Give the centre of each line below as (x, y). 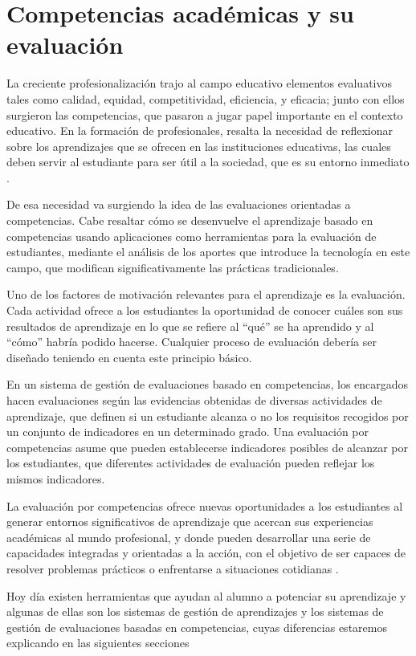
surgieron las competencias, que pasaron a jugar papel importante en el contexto (205, 114)
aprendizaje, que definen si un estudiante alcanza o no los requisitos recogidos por (208, 416)
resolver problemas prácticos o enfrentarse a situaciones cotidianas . (173, 568)
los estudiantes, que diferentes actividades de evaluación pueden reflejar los (191, 463)
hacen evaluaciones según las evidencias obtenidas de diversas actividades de (194, 400)
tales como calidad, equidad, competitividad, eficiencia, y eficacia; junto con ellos (206, 98)
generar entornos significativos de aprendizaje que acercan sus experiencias (190, 522)
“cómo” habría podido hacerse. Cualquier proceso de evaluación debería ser (192, 342)
